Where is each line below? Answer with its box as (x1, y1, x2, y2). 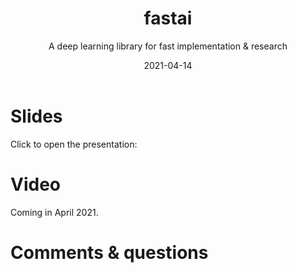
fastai (143, 7, 193, 30)
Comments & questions (10, 241, 209, 264)
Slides (10, 105, 63, 127)
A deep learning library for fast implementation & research (48, 40, 288, 52)
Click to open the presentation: (10, 138, 138, 150)
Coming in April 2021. (10, 206, 99, 218)
